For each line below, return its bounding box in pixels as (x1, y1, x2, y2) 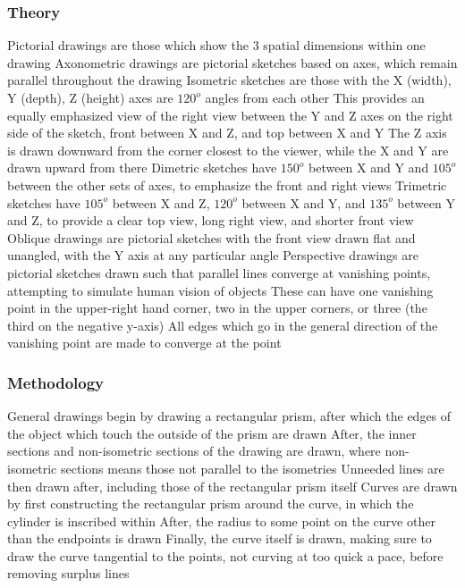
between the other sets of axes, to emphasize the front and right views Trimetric (7, 175, 447, 194)
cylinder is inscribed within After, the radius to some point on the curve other (7, 511, 435, 530)
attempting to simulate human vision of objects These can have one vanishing (7, 281, 434, 299)
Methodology (7, 371, 105, 393)
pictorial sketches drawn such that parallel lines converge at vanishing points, (7, 263, 431, 281)
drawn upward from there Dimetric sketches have (7, 158, 277, 177)
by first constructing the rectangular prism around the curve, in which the (7, 494, 414, 513)
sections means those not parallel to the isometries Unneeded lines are (60, 458, 444, 477)
